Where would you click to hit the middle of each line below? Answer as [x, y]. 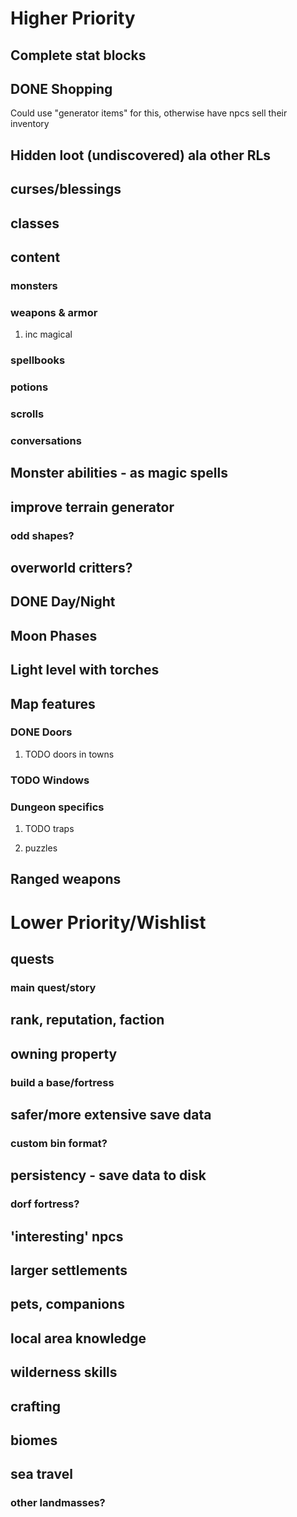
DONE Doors [41, 732]
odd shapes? [42, 535]
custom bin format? [59, 1143]
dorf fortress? [45, 1204]
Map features [53, 703]
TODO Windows [50, 780]
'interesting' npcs [67, 1236]
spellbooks [38, 360]
